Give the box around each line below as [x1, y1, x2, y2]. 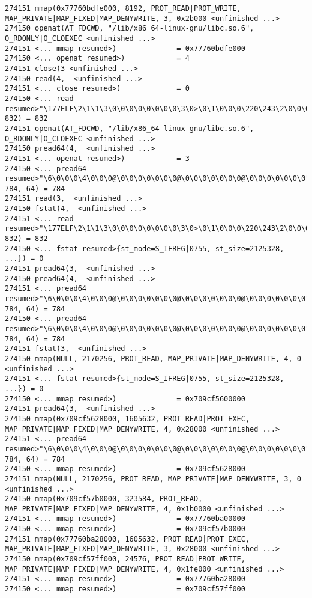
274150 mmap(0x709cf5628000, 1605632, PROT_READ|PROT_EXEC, [5, 414, 250, 423]
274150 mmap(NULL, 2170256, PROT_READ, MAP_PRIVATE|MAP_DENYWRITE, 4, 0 [5, 354, 301, 363]
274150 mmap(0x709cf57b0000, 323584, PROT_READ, [5, 495, 203, 504]
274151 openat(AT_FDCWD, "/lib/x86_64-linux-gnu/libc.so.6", [5, 124, 254, 133]
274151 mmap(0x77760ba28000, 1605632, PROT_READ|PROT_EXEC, [5, 534, 250, 543]
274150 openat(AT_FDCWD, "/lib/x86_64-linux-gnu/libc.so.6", [5, 24, 254, 33]
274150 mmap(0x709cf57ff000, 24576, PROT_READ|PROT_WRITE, [5, 555, 245, 564]
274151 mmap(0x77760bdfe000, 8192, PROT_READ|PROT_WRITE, [5, 4, 241, 13]
